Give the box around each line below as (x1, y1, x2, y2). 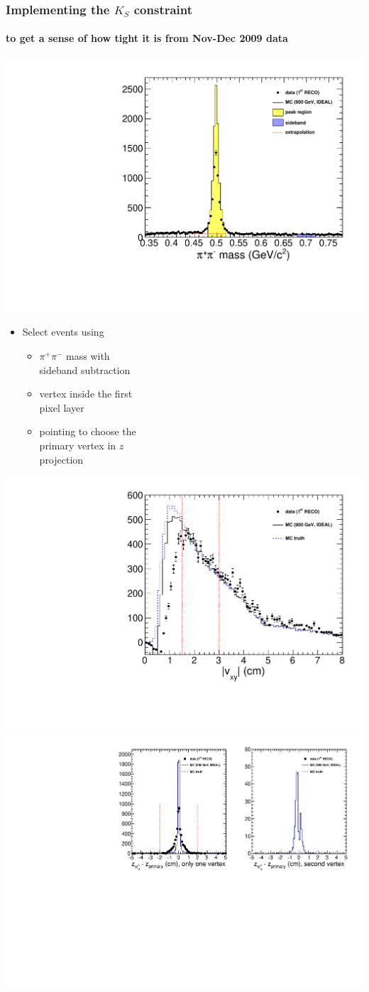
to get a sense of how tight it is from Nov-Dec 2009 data (6, 31, 288, 46)
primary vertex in (39, 437, 116, 452)
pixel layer (39, 400, 84, 415)
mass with (66, 348, 110, 363)
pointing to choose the (39, 424, 136, 439)
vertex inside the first (39, 386, 133, 401)
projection (39, 452, 84, 466)
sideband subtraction (39, 362, 131, 377)
